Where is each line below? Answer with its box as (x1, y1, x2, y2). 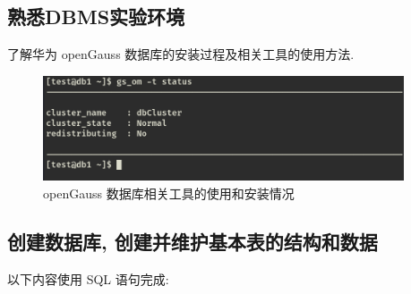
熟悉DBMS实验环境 (7, 3, 185, 30)
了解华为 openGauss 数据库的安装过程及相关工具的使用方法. (7, 45, 355, 63)
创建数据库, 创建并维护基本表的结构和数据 (7, 227, 378, 255)
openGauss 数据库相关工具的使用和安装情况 (43, 183, 295, 202)
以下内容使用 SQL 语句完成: (7, 269, 169, 288)
